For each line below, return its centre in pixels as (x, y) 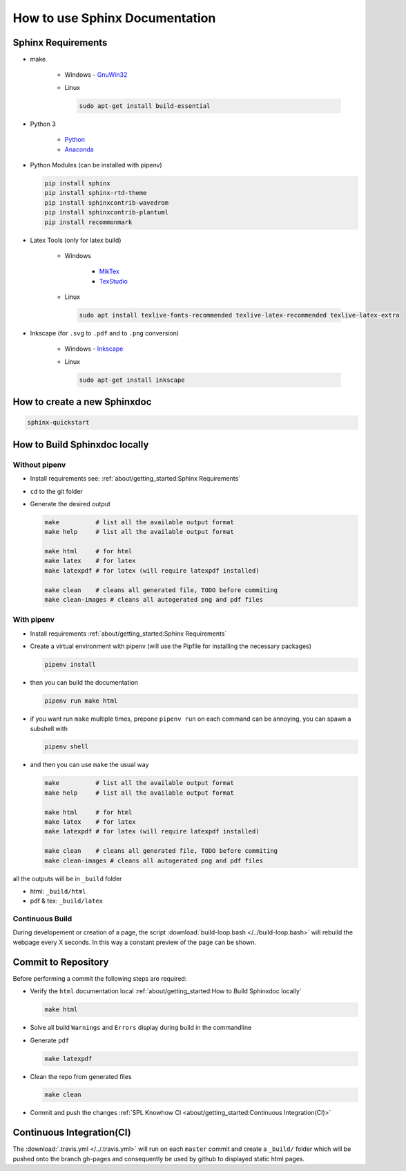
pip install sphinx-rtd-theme (96, 193)
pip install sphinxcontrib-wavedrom (107, 203)
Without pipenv (39, 465)
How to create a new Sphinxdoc (82, 402)
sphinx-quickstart (58, 423)
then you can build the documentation (84, 683)
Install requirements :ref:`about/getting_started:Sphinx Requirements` (128, 634)
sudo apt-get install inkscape (132, 380)
